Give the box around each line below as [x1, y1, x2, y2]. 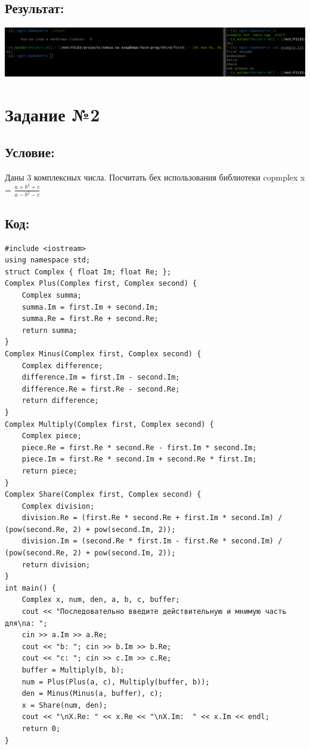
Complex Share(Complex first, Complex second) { [5, 490, 201, 499]
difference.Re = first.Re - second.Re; [21, 384, 180, 393]
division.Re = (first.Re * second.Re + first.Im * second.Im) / [21, 513, 283, 522]
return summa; [21, 326, 77, 335]
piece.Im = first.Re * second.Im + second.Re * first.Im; [21, 455, 257, 464]
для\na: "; [5, 619, 48, 628]
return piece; [21, 466, 77, 475]
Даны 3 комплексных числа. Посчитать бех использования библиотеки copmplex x [5, 171, 305, 184]
